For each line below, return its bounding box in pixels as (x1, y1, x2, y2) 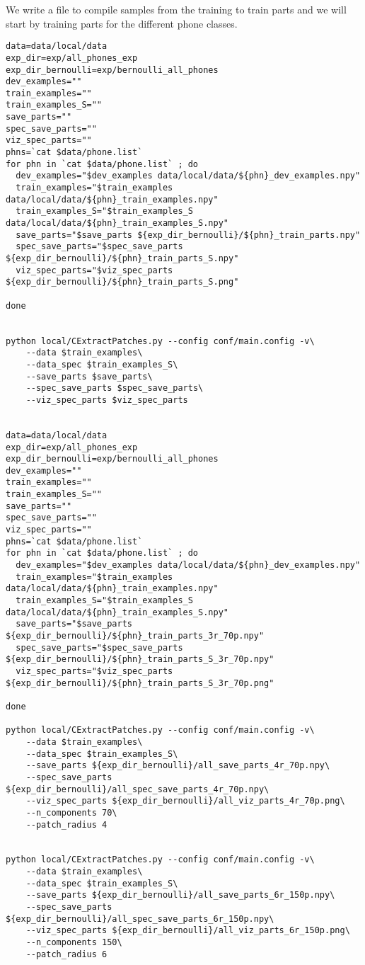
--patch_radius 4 (25, 819, 108, 830)
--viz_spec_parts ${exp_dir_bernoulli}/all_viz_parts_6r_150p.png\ (25, 925, 350, 936)
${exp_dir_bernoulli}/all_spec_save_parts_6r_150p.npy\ (6, 913, 274, 924)
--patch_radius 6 (25, 949, 108, 959)
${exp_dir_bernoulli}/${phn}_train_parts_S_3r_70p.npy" (6, 654, 274, 665)
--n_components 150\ (25, 937, 122, 948)
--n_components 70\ (25, 807, 117, 818)
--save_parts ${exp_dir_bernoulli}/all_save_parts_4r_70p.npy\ (25, 760, 330, 771)
